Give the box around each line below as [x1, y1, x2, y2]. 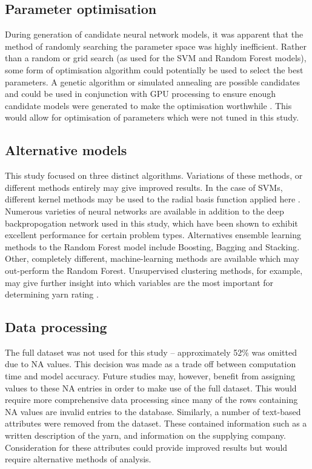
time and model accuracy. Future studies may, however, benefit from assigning [5, 370, 295, 382]
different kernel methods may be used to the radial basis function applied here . [5, 193, 300, 205]
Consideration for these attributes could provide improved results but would [5, 441, 288, 453]
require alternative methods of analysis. [5, 453, 151, 465]
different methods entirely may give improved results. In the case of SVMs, [5, 181, 283, 193]
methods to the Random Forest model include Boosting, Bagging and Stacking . [5, 240, 300, 253]
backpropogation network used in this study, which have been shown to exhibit [5, 216, 298, 229]
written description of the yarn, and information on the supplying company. [5, 429, 286, 442]
